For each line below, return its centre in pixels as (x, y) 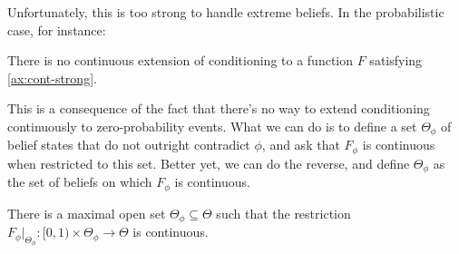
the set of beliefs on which (80, 182)
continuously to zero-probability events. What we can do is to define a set (212, 126)
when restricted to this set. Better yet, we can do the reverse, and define (209, 163)
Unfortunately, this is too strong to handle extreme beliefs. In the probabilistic (226, 12)
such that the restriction (283, 213)
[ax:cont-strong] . (52, 78)
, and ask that (301, 145)
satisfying (396, 60)
